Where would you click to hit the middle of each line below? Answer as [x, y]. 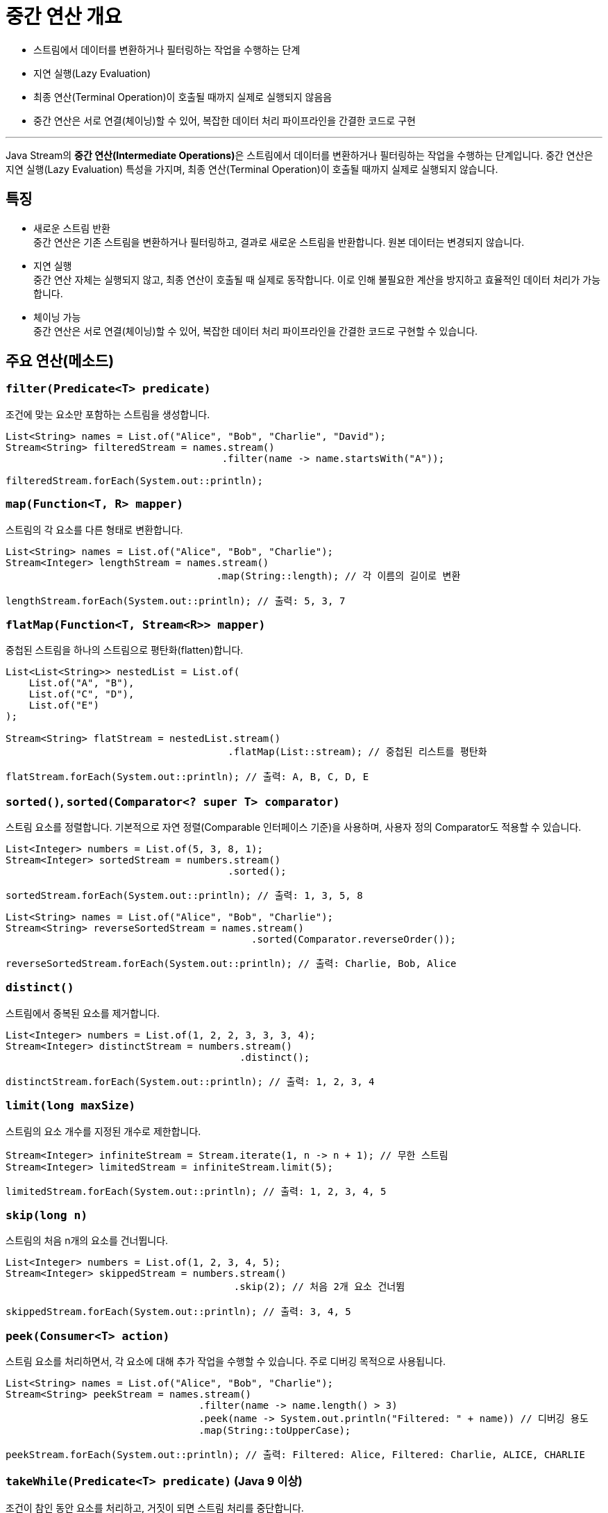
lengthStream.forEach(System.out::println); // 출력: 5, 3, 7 [176, 601]
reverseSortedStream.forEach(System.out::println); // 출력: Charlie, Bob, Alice [231, 964]
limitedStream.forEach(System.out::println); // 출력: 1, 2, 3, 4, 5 [196, 1191]
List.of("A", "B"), [82, 683]
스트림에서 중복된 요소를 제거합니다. [83, 1013]
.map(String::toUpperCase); [275, 1431]
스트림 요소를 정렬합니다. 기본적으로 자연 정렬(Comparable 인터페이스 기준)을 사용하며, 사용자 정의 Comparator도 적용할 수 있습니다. [294, 827]
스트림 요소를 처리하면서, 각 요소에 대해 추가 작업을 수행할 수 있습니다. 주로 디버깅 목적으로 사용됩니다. [226, 1362]
